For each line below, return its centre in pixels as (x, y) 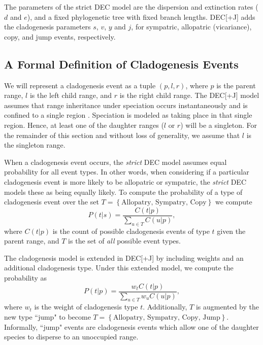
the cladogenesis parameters (47, 27)
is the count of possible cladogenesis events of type (131, 231)
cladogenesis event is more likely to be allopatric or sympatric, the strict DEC (125, 181)
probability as (26, 277)
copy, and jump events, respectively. (60, 36)
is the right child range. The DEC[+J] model (189, 95)
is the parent (236, 85)
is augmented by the (227, 307)
